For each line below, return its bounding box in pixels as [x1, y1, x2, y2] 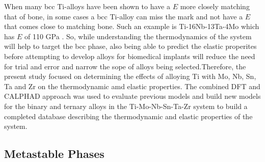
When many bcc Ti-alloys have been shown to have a [4, 1, 171, 11]
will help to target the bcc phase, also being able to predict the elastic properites [4, 41, 257, 51]
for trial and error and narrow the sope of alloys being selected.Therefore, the [4, 61, 246, 71]
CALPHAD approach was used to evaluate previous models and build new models [4, 91, 261, 101]
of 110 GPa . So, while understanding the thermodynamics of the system [24, 31, 252, 41]
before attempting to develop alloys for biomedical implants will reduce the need [4, 50, 255, 61]
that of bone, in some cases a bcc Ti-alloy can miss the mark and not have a [4, 11, 243, 21]
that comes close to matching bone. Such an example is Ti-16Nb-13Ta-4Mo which [4, 21, 259, 32]
